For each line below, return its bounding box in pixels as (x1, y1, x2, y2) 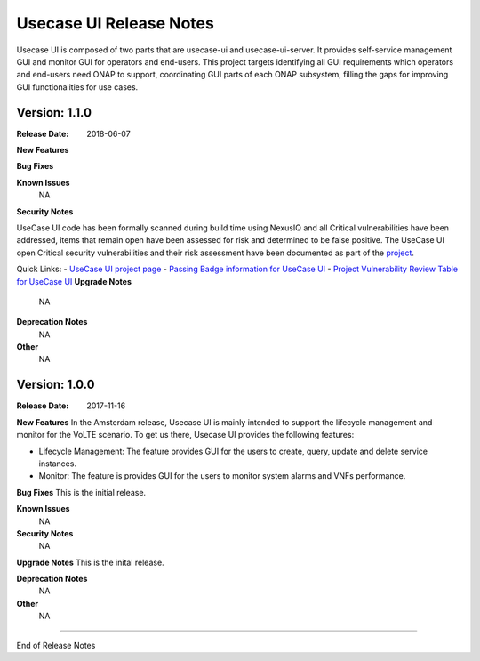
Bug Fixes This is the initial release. (16, 487, 147, 497)
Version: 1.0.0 (16, 377, 95, 392)
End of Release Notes (16, 640, 96, 650)
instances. (38, 458, 77, 469)
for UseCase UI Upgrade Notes (16, 276, 132, 286)
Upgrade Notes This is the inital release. (16, 557, 164, 568)
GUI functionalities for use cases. (16, 81, 139, 93)
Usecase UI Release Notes (16, 13, 215, 33)
